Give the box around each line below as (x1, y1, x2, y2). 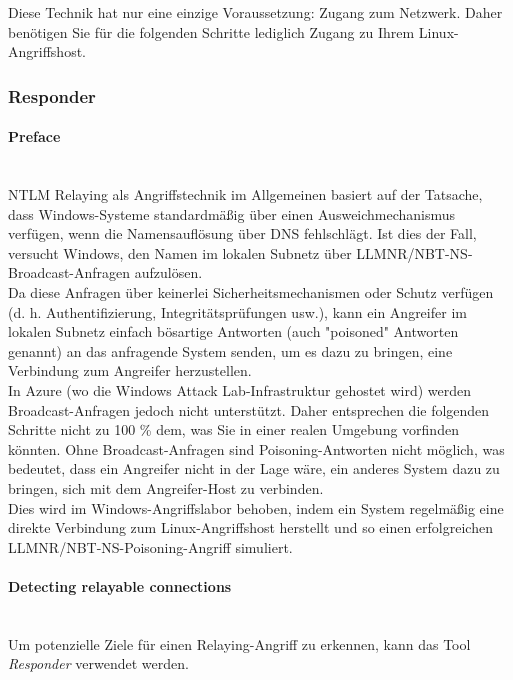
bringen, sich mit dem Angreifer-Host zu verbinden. (8, 477, 324, 498)
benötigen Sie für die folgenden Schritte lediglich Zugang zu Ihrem (8, 21, 415, 42)
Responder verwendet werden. (8, 653, 189, 674)
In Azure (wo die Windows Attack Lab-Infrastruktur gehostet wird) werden (8, 379, 472, 400)
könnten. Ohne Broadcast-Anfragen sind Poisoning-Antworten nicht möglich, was (8, 438, 505, 459)
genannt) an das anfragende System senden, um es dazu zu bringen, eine (8, 340, 453, 361)
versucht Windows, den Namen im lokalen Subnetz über (8, 242, 352, 263)
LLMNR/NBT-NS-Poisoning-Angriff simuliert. (8, 536, 293, 557)
